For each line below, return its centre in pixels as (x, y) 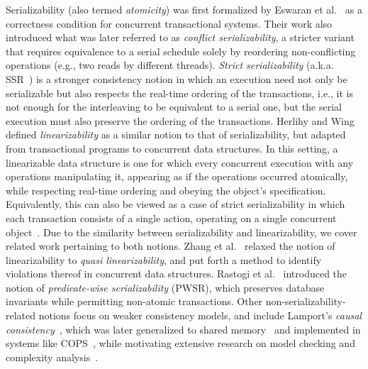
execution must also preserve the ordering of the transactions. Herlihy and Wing (180, 120)
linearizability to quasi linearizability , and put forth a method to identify (164, 259)
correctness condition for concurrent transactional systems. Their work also (169, 23)
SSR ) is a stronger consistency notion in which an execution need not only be (177, 78)
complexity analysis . (52, 357)
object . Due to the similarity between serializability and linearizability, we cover (182, 232)
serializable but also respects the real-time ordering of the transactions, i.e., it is (179, 93)
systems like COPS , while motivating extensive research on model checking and (180, 343)
